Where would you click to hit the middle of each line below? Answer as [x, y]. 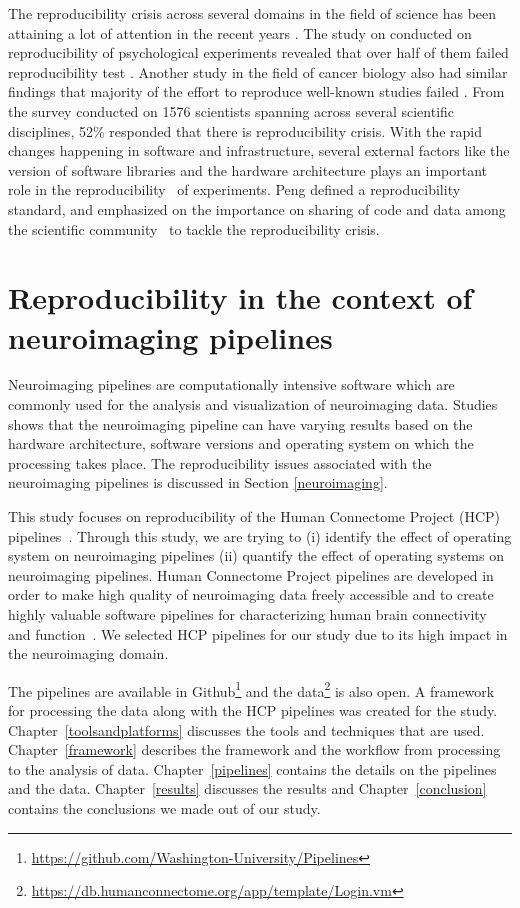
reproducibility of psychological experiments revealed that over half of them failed [258, 52]
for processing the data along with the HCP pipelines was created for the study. [253, 710]
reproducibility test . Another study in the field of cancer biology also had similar [258, 71]
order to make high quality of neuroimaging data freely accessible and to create [251, 594]
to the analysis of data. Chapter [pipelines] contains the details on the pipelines [252, 768]
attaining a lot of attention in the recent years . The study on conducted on [240, 32]
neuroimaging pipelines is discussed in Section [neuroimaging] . [198, 482]
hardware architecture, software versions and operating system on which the [241, 443]
